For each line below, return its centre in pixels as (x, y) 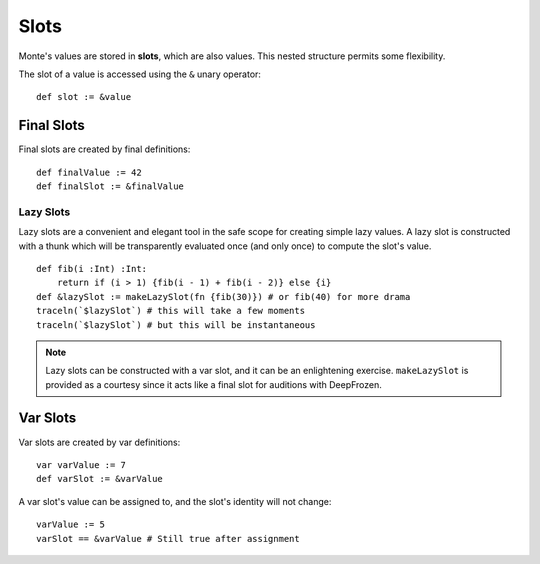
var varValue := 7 (81, 464)
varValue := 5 (70, 524)
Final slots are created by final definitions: (104, 149)
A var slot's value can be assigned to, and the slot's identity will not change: (175, 501)
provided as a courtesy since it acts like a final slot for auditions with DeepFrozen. (213, 384)
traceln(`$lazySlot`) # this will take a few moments (170, 311)
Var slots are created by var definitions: (99, 442)
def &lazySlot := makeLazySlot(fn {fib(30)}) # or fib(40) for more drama (223, 296)
